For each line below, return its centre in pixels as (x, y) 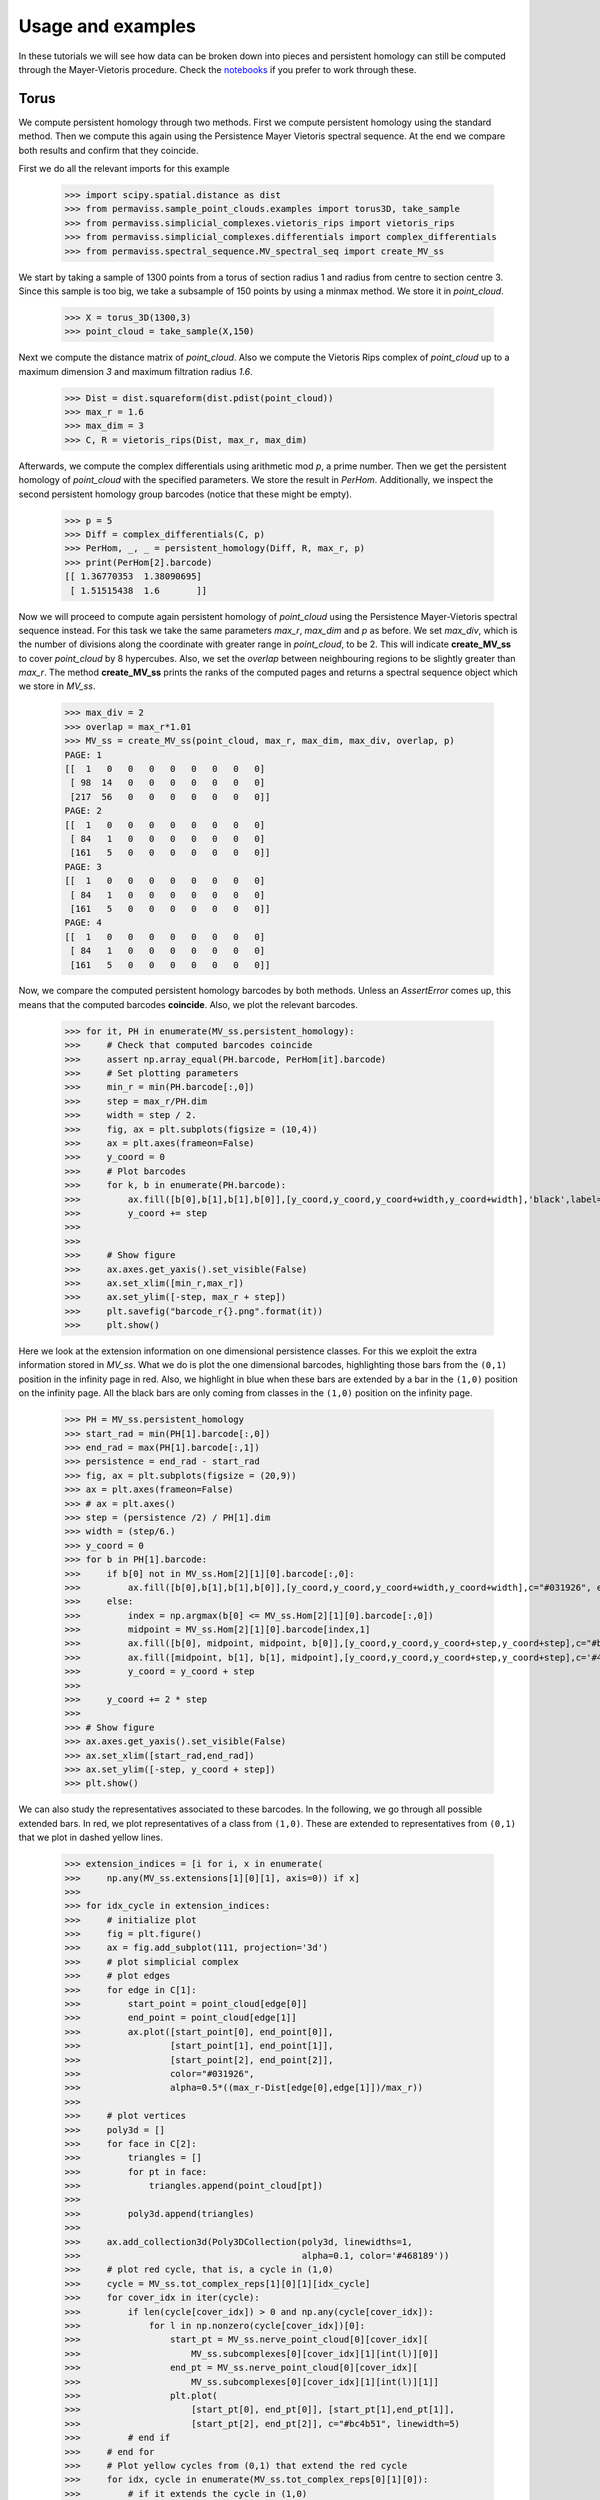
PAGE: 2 (83, 811)
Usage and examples (107, 26)
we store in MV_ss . (57, 686)
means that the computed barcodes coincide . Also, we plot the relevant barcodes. (188, 1004)
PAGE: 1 (83, 754)
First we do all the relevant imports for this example (124, 169)
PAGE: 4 (83, 923)
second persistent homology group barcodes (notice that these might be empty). (185, 494)
